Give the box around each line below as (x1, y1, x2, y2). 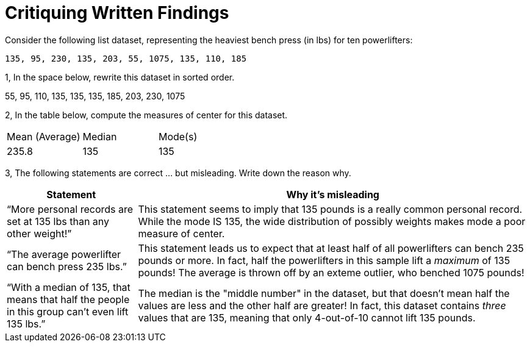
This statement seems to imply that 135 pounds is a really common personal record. (138, 202, 523, 215)
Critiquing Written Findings (5, 2, 229, 23)
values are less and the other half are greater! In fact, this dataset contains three (138, 299, 506, 312)
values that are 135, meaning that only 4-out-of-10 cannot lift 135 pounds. (138, 311, 476, 324)
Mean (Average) (7, 130, 81, 143)
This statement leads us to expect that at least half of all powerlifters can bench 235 (138, 241, 524, 254)
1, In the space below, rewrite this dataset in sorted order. (5, 71, 235, 82)
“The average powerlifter (7, 248, 121, 260)
